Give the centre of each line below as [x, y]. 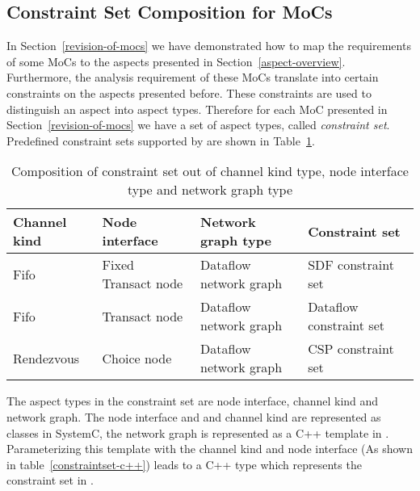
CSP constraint [351, 349]
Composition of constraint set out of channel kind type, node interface [210, 171]
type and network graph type [210, 190]
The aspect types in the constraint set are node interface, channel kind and [193, 401]
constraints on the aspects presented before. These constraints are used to [189, 92]
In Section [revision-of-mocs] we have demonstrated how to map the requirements [209, 46]
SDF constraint [351, 265]
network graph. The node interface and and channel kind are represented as [194, 416]
